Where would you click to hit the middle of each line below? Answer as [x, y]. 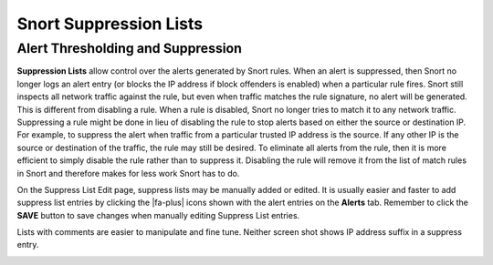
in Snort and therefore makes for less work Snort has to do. [128, 173]
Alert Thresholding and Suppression [129, 48]
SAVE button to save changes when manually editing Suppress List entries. [158, 215]
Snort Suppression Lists [110, 24]
